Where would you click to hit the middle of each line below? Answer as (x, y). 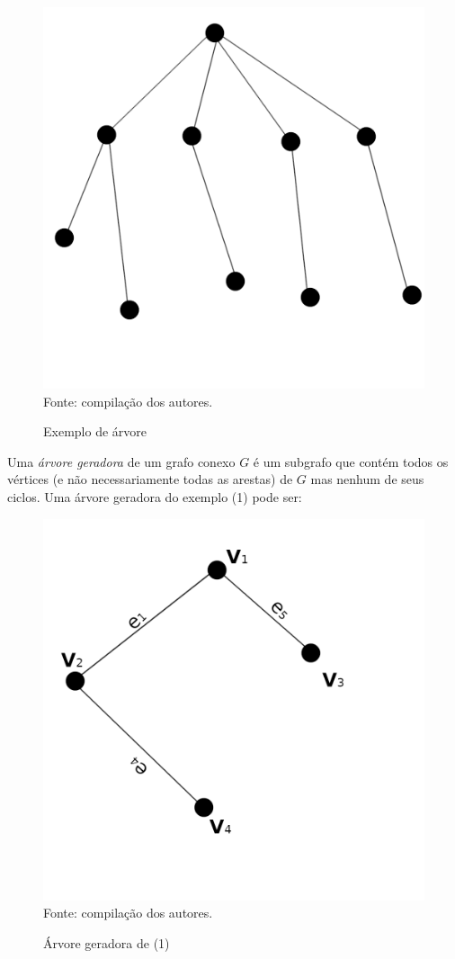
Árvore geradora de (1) (107, 942)
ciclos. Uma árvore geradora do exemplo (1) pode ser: (155, 496)
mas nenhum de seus (367, 479)
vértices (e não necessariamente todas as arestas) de (150, 479)
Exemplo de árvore (95, 431)
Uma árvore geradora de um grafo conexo (121, 461)
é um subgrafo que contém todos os (351, 461)
